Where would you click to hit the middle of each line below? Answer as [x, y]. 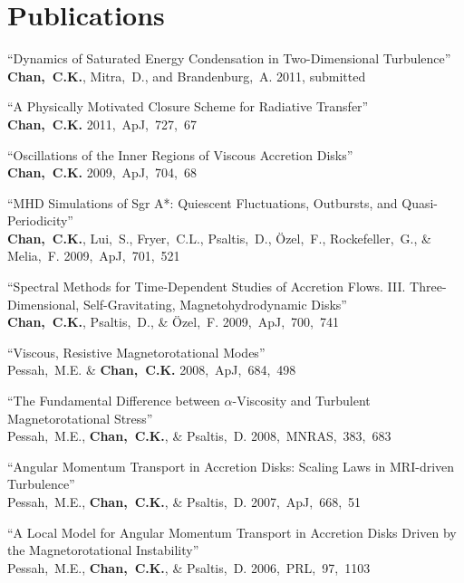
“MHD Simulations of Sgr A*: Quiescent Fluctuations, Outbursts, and [203, 202]
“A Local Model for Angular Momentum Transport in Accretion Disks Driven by [232, 532]
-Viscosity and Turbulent [301, 401]
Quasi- [420, 202]
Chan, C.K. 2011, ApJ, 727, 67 [102, 124]
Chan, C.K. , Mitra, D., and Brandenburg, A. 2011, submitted [187, 76]
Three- [428, 287]
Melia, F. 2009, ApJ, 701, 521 [94, 256]
